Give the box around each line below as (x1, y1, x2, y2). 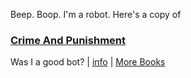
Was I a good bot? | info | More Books (10, 56, 166, 68)
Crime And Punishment (10, 33, 127, 47)
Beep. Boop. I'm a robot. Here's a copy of (10, 9, 182, 20)
